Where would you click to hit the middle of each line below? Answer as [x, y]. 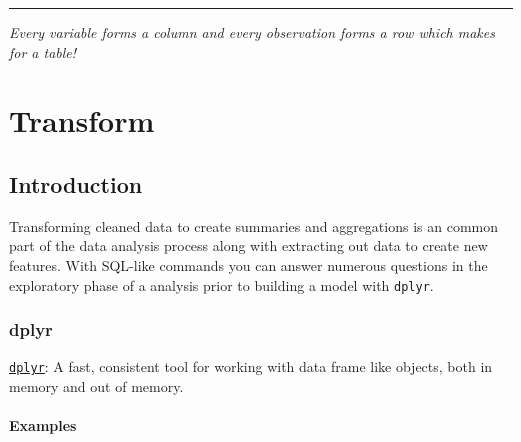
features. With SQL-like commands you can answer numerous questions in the [248, 264]
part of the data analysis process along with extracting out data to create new [248, 245]
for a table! [43, 51]
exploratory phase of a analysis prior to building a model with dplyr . [221, 284]
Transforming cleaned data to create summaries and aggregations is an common [253, 225]
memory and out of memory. [96, 386]
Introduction [76, 183]
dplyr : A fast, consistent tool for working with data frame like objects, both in [251, 366]
